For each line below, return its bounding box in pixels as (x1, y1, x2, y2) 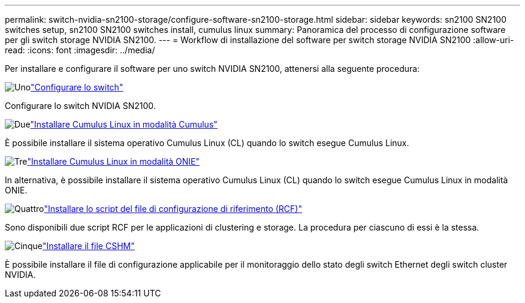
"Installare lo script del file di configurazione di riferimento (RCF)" (44, 204, 302, 214)
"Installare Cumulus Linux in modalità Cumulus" (30, 119, 218, 129)
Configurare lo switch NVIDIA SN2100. (5, 101, 156, 111)
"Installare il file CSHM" (42, 241, 135, 251)
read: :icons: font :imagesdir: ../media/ (5, 45, 155, 55)
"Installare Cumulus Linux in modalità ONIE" (27, 156, 200, 166)
